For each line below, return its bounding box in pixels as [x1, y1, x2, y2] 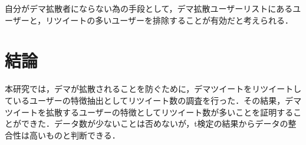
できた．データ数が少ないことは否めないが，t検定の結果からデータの [21, 117, 288, 130]
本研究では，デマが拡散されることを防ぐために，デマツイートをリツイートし [5, 83, 302, 95]
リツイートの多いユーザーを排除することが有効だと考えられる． [45, 14, 293, 26]
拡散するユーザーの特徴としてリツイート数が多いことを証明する [45, 106, 294, 118]
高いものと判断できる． [29, 128, 120, 141]
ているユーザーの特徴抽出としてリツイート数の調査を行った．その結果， [5, 94, 285, 106]
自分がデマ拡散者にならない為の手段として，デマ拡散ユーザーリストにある [5, 2, 293, 14]
